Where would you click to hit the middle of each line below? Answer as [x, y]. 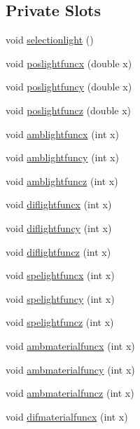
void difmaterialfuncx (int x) [67, 416]
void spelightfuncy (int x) [60, 298]
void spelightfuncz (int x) [60, 322]
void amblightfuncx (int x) [62, 134]
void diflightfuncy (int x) [59, 227]
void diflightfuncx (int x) [59, 204]
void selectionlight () [50, 40]
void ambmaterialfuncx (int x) [70, 345]
